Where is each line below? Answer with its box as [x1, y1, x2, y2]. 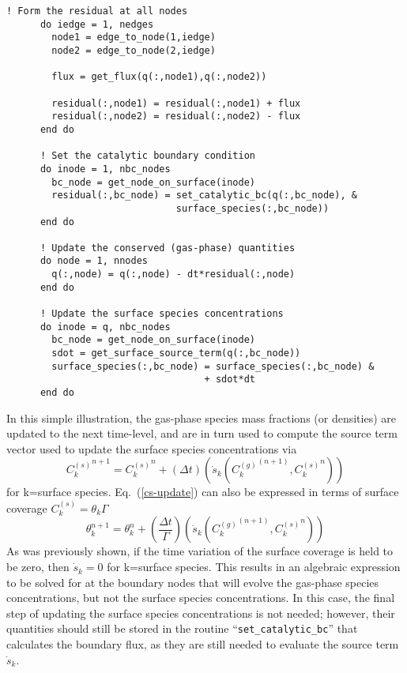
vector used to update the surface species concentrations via [6, 440, 297, 457]
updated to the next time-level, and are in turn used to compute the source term [6, 425, 398, 442]
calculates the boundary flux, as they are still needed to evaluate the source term [6, 636, 399, 652]
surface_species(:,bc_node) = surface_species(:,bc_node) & [51, 360, 375, 372]
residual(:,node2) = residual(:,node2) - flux [51, 111, 301, 122]
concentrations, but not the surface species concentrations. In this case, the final [6, 589, 395, 606]
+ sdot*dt [204, 374, 255, 385]
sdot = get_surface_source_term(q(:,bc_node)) [51, 348, 301, 359]
